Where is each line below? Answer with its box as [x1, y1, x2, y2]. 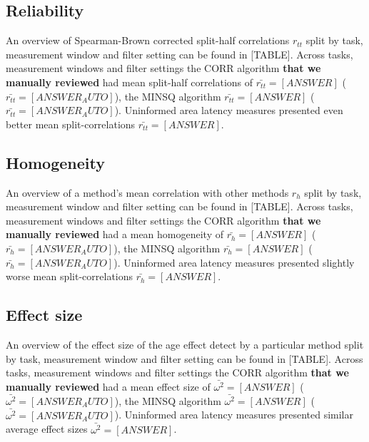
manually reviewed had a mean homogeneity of [6, 227, 223, 242]
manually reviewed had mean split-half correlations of [6, 74, 253, 89]
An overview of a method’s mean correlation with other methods [6, 185, 289, 200]
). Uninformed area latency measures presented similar [114, 407, 353, 422]
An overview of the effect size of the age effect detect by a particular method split [6, 336, 364, 351]
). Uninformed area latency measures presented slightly [113, 255, 355, 269]
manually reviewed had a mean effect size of [6, 379, 211, 394]
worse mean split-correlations [6, 269, 133, 284]
